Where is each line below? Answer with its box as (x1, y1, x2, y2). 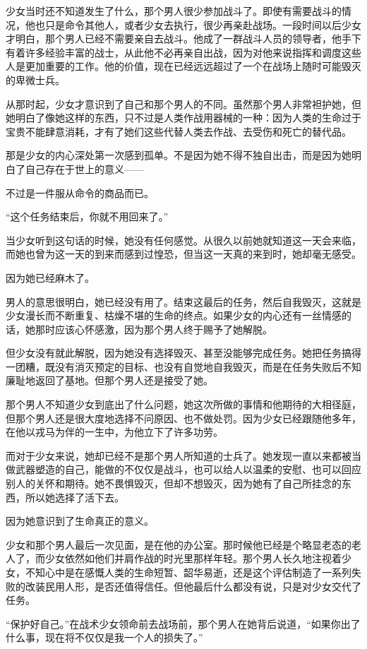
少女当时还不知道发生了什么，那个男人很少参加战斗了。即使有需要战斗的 (6, 4, 342, 18)
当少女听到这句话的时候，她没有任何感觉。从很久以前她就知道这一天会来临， (6, 232, 361, 247)
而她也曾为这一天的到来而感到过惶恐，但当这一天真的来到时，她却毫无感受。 (6, 246, 361, 261)
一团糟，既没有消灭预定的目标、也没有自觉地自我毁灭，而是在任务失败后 (6, 359, 342, 374)
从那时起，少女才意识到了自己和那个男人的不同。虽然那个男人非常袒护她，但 (6, 96, 361, 111)
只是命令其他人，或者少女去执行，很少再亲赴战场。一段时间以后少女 (44, 17, 361, 32)
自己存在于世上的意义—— (25, 161, 144, 176)
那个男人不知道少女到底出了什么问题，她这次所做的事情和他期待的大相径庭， (6, 397, 361, 412)
